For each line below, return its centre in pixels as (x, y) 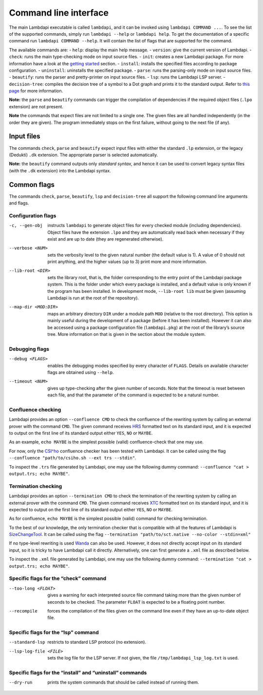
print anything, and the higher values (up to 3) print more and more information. (127, 262)
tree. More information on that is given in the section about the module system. (127, 334)
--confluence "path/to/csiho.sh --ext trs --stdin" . (73, 458)
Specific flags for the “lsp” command (54, 633)
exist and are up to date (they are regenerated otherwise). (105, 239)
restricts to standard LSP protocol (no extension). (97, 642)
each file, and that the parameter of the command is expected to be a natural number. (133, 395)
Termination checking (36, 486)
